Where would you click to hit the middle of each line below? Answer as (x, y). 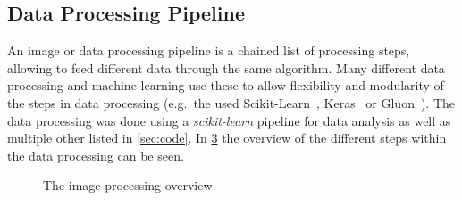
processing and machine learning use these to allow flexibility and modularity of (226, 85)
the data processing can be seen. (96, 155)
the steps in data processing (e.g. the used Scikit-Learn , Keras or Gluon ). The (231, 102)
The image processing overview (128, 185)
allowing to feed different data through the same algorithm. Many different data (226, 67)
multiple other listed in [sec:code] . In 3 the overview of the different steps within (227, 138)
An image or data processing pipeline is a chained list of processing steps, (209, 50)
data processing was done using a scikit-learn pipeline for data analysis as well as (229, 120)
